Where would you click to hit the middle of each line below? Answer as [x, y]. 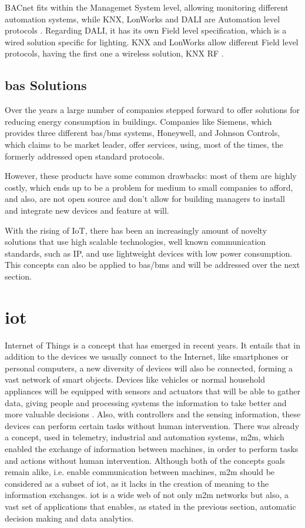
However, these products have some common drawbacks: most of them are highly [151, 176]
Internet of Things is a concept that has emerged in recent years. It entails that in [152, 345]
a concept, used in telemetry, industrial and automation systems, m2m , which [145, 437]
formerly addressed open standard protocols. [85, 156]
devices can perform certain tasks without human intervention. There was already [152, 425]
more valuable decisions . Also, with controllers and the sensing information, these [153, 414]
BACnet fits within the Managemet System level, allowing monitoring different [147, 7]
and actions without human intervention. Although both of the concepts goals [145, 460]
